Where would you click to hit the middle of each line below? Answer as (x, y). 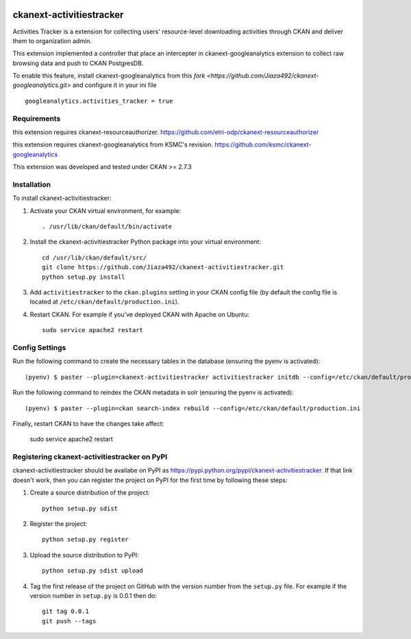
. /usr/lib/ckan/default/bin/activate (107, 227)
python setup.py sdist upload (93, 571)
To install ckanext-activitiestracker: (62, 198)
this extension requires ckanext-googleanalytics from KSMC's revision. (113, 145)
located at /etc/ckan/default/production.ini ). (104, 302)
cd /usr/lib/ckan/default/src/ (95, 258)
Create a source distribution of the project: (90, 492)
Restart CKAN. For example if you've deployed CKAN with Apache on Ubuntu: (140, 314)
